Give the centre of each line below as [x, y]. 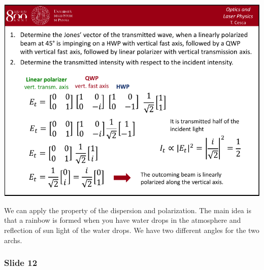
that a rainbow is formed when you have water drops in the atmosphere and [123, 220]
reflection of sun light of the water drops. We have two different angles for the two [132, 230]
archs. [13, 240]
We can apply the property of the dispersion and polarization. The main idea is [128, 210]
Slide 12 [21, 263]
